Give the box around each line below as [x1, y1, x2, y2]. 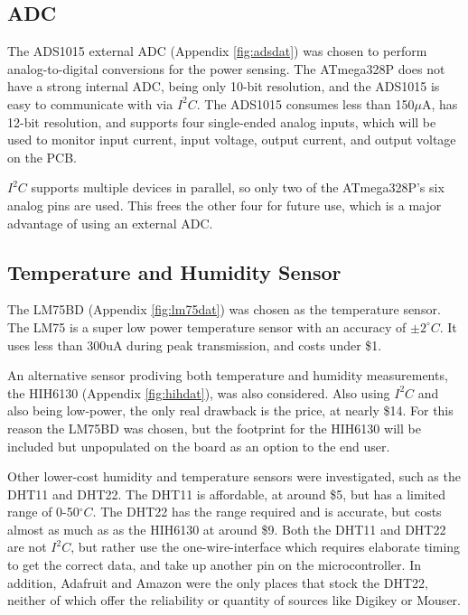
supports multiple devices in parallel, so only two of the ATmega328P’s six [31, 178, 445, 197]
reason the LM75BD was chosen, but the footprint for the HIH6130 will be [7, 418, 421, 437]
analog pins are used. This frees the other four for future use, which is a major [7, 195, 442, 214]
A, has [422, 94, 458, 113]
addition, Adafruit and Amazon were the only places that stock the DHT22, [7, 573, 428, 592]
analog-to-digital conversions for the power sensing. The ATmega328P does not [7, 59, 445, 78]
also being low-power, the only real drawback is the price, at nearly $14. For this [7, 401, 454, 420]
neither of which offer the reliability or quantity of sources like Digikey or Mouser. [7, 591, 461, 610]
